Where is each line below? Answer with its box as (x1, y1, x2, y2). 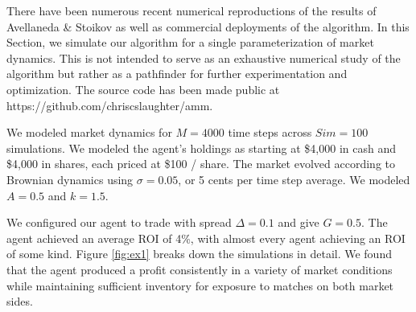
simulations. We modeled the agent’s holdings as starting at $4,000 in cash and (6, 139, 396, 156)
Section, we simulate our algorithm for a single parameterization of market (6, 34, 374, 51)
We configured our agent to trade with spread (6, 214, 232, 231)
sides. (6, 293, 33, 310)
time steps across (228, 124, 312, 141)
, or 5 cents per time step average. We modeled (178, 170, 410, 187)
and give (278, 214, 319, 231)
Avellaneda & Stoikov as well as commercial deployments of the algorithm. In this (6, 18, 410, 35)
